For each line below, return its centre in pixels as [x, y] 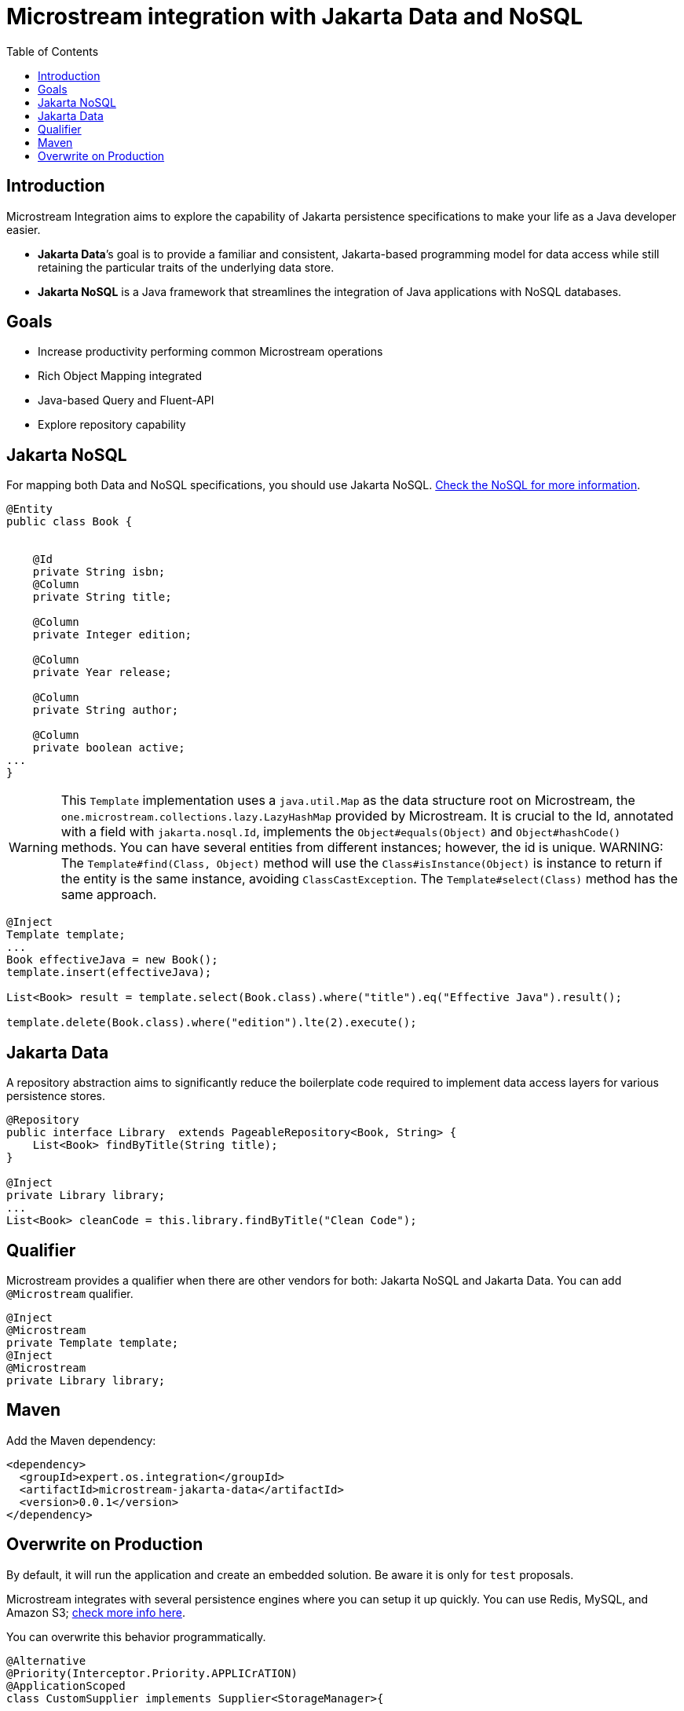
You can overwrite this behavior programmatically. [136, 1636]
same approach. [109, 895]
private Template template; [93, 1342]
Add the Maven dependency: [81, 1440]
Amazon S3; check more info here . [96, 1612]
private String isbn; [99, 572]
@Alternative [46, 1660]
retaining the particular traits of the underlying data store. [186, 267]
